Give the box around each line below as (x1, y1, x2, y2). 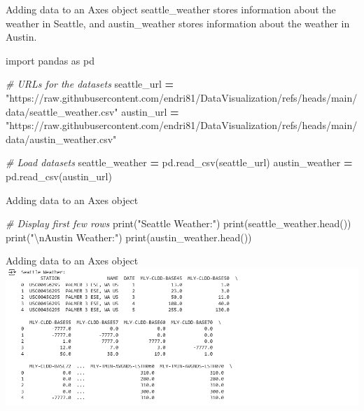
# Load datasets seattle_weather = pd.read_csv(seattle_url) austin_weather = (6, 155, 353, 170)
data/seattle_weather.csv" (6, 104, 118, 119)
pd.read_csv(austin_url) (6, 168, 112, 183)
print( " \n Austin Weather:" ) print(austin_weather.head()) (6, 229, 252, 244)
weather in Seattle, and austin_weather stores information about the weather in (6, 15, 350, 30)
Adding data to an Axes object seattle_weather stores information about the (6, 2, 336, 16)
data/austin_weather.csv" (6, 131, 117, 146)
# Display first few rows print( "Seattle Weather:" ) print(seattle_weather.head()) (6, 216, 351, 231)
